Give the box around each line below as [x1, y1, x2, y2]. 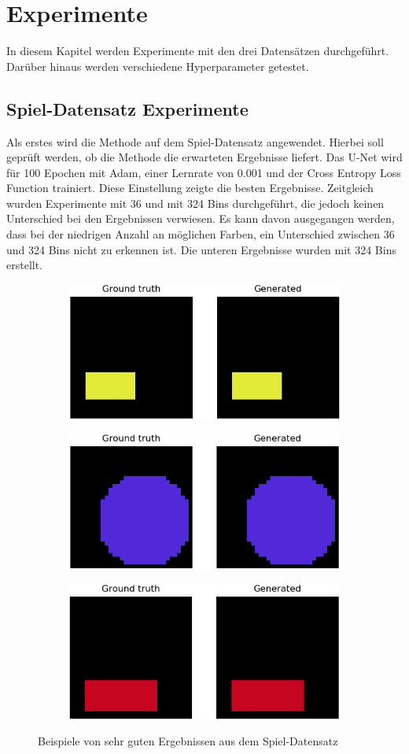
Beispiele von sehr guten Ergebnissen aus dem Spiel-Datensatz [38, 733, 338, 749]
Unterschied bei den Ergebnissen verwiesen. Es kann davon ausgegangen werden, [6, 210, 395, 227]
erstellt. [6, 257, 43, 273]
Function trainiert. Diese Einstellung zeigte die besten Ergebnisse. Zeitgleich [6, 179, 374, 196]
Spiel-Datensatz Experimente [6, 96, 249, 120]
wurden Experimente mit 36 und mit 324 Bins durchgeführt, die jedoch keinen [6, 194, 385, 211]
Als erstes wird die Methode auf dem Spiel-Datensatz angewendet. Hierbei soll [6, 133, 384, 150]
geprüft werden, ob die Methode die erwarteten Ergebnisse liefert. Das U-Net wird [6, 149, 403, 165]
